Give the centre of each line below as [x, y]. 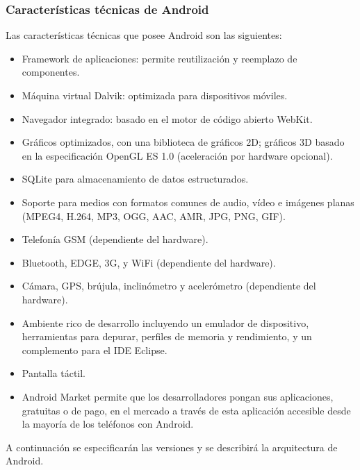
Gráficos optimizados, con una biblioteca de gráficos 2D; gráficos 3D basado [183, 142]
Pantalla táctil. [54, 373]
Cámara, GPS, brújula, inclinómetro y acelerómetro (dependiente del [169, 286]
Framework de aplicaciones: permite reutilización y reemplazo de [159, 58]
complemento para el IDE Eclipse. [95, 350]
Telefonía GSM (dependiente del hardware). [115, 239]
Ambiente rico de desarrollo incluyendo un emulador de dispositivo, [165, 322]
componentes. [51, 72]
